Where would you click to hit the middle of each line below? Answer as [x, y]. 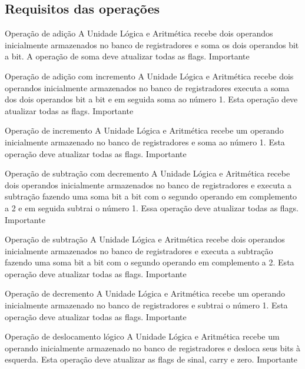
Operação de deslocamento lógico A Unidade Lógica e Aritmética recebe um [142, 336]
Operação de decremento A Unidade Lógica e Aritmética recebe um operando [145, 293]
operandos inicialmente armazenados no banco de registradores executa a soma [147, 87]
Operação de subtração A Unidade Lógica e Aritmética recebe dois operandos [145, 239]
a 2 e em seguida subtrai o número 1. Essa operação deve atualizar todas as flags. [152, 207]
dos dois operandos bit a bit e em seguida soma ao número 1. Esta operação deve [151, 99]
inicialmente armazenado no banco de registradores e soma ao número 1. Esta [145, 142]
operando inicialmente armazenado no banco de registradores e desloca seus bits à [152, 348]
